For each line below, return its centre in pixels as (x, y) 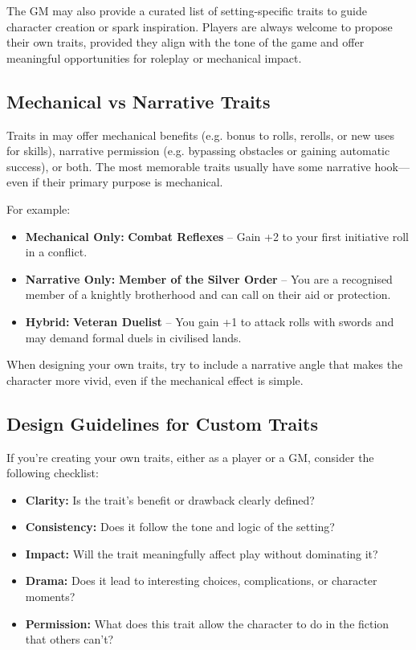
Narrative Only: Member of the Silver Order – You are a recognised (209, 278)
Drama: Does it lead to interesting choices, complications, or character (201, 581)
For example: (39, 208)
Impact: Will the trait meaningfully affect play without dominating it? (202, 553)
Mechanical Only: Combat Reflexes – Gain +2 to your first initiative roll (217, 236)
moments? (50, 597)
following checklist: (53, 473)
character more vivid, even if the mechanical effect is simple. (155, 380)
